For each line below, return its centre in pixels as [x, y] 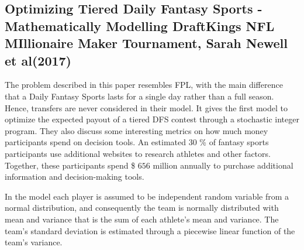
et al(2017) [38, 60]
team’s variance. [34, 242]
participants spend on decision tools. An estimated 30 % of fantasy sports [137, 142]
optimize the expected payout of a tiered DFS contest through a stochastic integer [152, 119]
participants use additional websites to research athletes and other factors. [138, 153]
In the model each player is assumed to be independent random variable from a [147, 196]
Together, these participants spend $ [70, 165]
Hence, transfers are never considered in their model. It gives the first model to [146, 107]
